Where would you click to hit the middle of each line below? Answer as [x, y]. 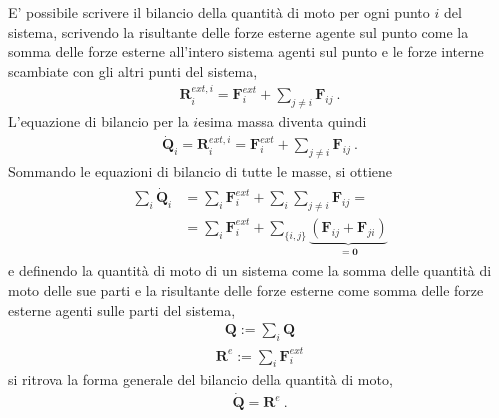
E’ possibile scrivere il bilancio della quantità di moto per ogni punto [219, 12]
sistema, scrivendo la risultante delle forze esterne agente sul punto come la [238, 31]
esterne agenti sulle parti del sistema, [122, 309]
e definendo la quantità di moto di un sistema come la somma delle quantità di [250, 270]
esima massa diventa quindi [282, 121]
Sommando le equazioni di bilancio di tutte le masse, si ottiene [200, 171]
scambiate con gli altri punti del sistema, [133, 70]
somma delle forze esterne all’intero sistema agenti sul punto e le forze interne [246, 51]
